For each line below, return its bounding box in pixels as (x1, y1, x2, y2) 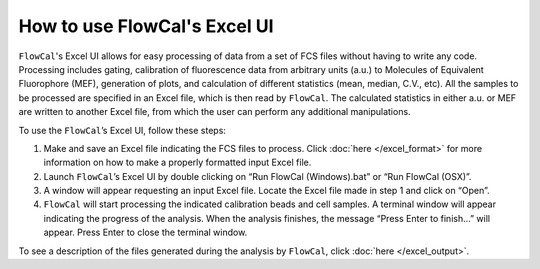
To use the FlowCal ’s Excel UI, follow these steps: (18, 124, 227, 136)
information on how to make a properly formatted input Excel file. (43, 156, 312, 169)
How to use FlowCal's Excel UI (18, 15, 274, 37)
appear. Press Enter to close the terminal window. (43, 226, 248, 239)
